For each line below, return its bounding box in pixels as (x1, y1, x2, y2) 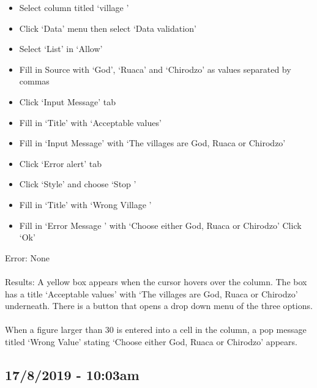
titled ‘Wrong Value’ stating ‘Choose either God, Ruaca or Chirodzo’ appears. (5, 335, 297, 348)
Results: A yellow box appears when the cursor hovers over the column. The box (5, 275, 307, 288)
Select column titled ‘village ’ (19, 1, 129, 13)
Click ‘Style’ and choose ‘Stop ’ (19, 177, 136, 190)
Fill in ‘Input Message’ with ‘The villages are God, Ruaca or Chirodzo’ (19, 136, 286, 149)
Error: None (5, 251, 50, 264)
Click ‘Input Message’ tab (19, 95, 116, 108)
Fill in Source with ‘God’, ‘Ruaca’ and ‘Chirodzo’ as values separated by (19, 62, 291, 75)
